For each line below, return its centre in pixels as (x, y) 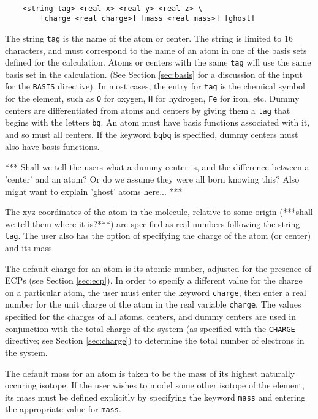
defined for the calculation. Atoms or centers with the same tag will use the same (158, 62)
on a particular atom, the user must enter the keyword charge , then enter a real (156, 292)
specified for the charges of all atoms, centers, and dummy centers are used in (151, 316)
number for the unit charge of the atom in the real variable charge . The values (153, 304)
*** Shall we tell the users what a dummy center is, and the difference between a (157, 167)
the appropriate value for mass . (63, 409)
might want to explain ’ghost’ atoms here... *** (94, 191)
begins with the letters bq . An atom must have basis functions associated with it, (157, 122)
